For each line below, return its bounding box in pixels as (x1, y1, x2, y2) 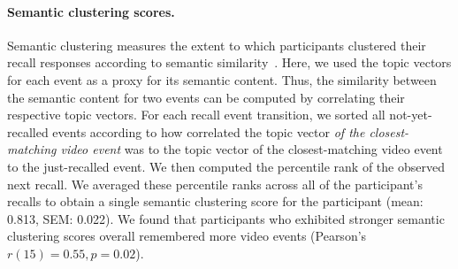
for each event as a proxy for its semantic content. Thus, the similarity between (7, 70, 437, 88)
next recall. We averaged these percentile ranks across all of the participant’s (7, 174, 423, 193)
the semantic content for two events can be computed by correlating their (7, 88, 405, 106)
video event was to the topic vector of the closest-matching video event (60, 140, 443, 158)
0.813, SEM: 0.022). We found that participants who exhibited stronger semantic (7, 209, 445, 227)
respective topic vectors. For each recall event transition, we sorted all (7, 105, 385, 124)
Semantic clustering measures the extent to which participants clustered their (7, 35, 426, 54)
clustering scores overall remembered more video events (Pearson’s (7, 227, 367, 245)
